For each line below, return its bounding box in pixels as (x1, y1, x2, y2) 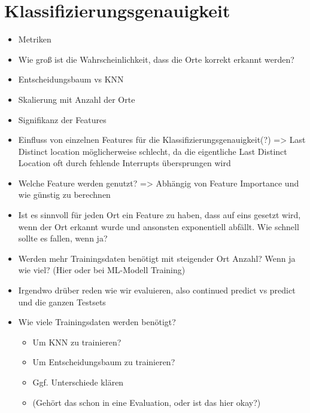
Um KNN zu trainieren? (32, 335, 121, 348)
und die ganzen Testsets (18, 295, 106, 308)
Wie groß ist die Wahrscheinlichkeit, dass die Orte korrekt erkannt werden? (18, 53, 294, 65)
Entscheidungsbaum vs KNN (18, 73, 124, 85)
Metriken (18, 33, 51, 45)
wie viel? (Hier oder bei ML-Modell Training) (18, 264, 186, 276)
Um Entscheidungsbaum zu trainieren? (32, 356, 175, 368)
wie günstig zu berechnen (18, 188, 111, 201)
